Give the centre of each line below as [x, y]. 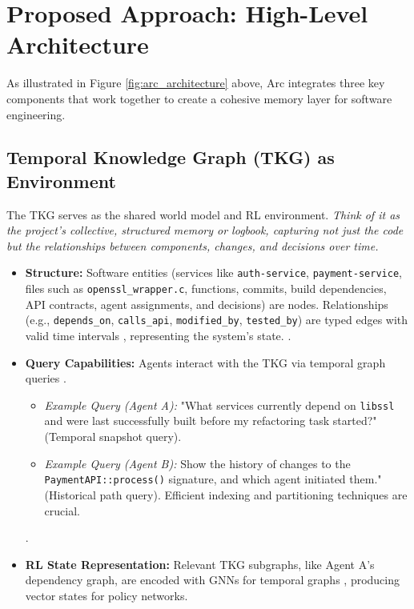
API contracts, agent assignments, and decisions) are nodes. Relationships [207, 304]
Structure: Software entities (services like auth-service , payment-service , [213, 272]
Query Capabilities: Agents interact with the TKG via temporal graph [205, 362]
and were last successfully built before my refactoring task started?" [211, 421]
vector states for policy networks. [107, 595]
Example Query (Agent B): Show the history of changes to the [197, 463]
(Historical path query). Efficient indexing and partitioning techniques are [226, 494]
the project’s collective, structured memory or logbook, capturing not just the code [205, 230]
